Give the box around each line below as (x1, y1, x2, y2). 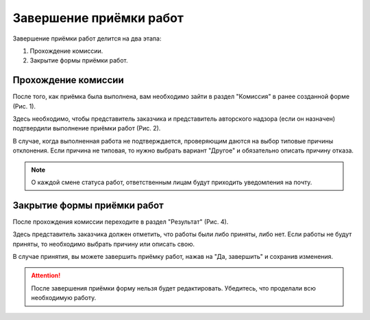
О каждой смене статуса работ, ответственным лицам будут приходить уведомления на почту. (31, 178, 312, 186)
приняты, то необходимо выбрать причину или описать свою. (12, 240, 195, 248)
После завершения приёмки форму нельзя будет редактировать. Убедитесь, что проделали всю (31, 284, 317, 292)
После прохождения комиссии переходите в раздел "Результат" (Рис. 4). (12, 217, 229, 226)
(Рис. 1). (12, 102, 36, 110)
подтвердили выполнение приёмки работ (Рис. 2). (12, 124, 161, 133)
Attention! (31, 271, 61, 279)
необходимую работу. (31, 294, 97, 302)
